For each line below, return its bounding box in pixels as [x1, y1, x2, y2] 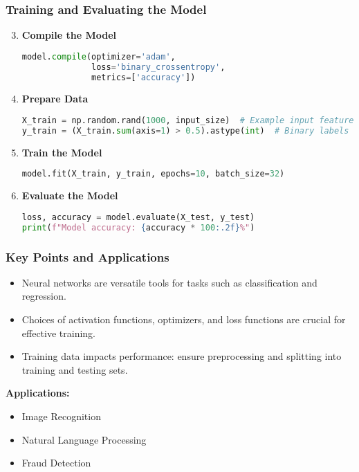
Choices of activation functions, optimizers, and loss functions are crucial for [21, 312, 346, 326]
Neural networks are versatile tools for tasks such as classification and [21, 275, 317, 289]
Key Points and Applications [6, 248, 169, 265]
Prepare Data [21, 91, 89, 106]
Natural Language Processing [21, 432, 147, 446]
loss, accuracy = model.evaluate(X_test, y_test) [21, 212, 255, 222]
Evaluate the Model [21, 188, 118, 203]
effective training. [21, 325, 96, 340]
